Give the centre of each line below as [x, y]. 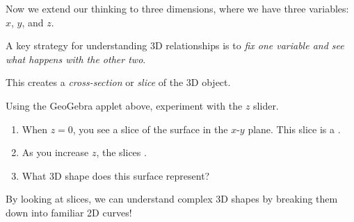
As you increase [55, 152]
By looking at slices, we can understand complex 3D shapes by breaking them [172, 199]
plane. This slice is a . [294, 129]
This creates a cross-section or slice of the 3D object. [118, 82]
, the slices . [121, 152]
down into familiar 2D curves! [69, 212]
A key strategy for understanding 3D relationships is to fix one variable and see [175, 45]
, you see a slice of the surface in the [150, 129]
